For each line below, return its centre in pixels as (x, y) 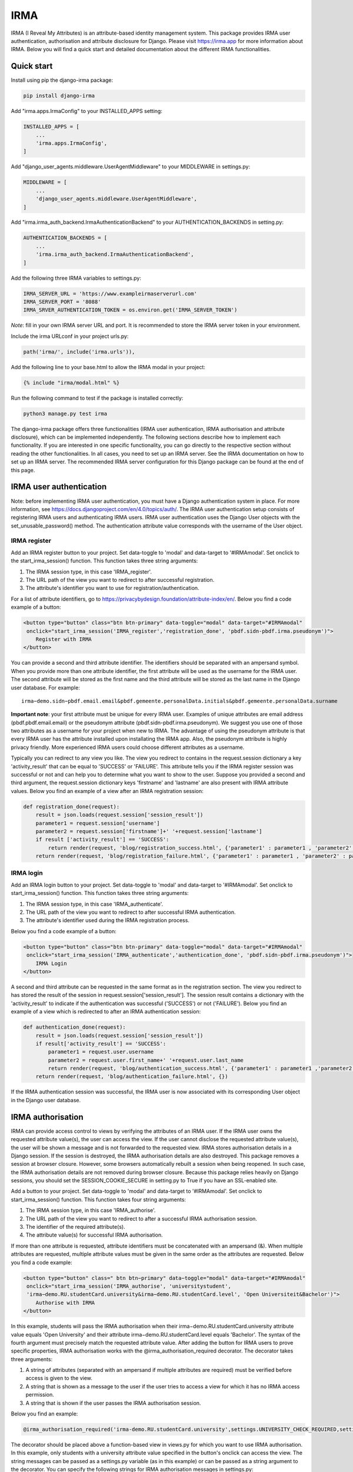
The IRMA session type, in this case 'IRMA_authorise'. (91, 1211)
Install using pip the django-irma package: (62, 80)
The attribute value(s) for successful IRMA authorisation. (94, 1235)
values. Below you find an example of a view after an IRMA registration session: (107, 791)
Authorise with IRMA (65, 1302)
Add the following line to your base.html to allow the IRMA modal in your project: (108, 367)
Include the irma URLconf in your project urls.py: (70, 336)
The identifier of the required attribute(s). (76, 1227)
